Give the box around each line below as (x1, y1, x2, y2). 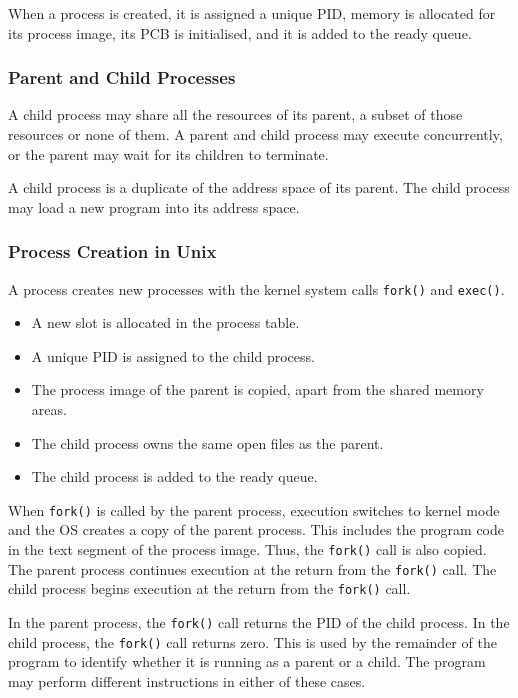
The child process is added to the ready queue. (31, 466, 318, 487)
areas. (31, 399, 67, 420)
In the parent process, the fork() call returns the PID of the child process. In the (8, 612, 510, 633)
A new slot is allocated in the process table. (31, 312, 300, 333)
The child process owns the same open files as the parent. (31, 432, 384, 453)
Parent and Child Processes (8, 65, 236, 90)
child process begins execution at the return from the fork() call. (8, 578, 411, 599)
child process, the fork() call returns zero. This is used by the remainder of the (8, 631, 497, 652)
